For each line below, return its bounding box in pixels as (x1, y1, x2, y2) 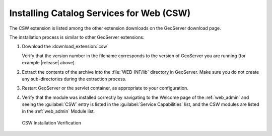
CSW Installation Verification (22, 119, 82, 125)
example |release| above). (22, 60, 76, 66)
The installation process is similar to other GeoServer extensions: (9, 34, 145, 40)
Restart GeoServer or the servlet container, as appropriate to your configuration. (22, 85, 189, 91)
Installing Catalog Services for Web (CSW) (9, 8, 191, 19)
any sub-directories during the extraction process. (22, 76, 127, 82)
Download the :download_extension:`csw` (22, 43, 109, 50)
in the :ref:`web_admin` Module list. (22, 108, 95, 114)
